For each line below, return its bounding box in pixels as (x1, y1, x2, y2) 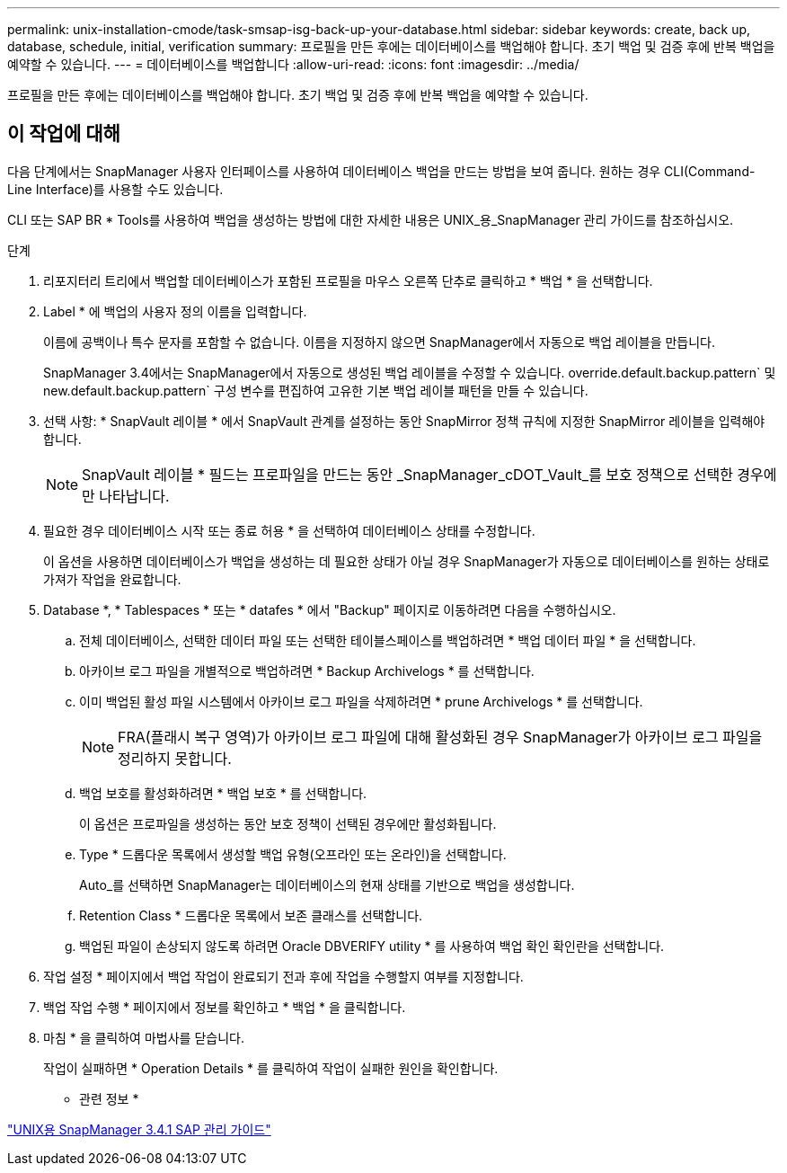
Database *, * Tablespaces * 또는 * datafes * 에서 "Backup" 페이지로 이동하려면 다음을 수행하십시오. (43, 601, 616, 618)
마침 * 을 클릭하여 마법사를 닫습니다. (43, 1029, 244, 1045)
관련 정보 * (79, 1090, 139, 1106)
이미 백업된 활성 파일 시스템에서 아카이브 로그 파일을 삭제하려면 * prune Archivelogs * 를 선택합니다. (79, 693, 643, 709)
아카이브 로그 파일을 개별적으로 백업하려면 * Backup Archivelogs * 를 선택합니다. (79, 662, 535, 679)
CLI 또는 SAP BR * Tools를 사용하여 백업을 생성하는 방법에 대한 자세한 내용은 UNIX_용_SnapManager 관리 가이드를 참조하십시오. (7, 211, 734, 227)
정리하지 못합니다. (118, 749, 232, 768)
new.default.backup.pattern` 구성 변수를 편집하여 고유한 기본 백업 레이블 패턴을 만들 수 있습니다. (43, 382, 588, 398)
